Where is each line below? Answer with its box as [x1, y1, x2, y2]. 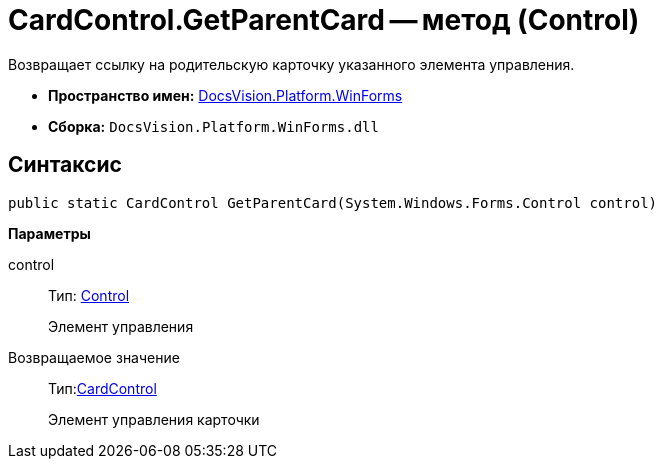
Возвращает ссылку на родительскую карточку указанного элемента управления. [8, 55, 575, 73]
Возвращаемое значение [8, 348, 180, 366]
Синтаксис [8, 152, 122, 178]
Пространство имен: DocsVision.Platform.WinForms [48, 86, 403, 104]
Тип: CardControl [48, 379, 157, 397]
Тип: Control [48, 286, 130, 304]
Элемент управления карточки [48, 410, 260, 428]
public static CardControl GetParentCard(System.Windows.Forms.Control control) [8, 194, 658, 211]
